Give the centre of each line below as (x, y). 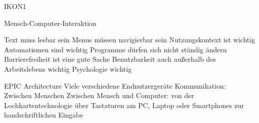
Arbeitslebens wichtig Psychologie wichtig (68, 68)
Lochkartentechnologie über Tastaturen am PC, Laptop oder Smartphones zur (124, 105)
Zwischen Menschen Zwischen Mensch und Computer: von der (99, 95)
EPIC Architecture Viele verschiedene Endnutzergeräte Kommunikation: (115, 85)
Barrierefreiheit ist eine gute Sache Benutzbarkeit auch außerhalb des (110, 59)
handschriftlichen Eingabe (44, 115)
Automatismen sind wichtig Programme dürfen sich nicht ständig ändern (115, 49)
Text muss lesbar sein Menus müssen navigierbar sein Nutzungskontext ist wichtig (130, 40)
